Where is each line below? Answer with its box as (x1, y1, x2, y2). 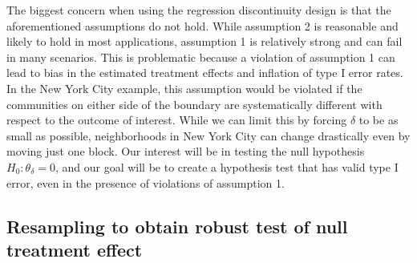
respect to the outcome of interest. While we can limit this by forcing (6, 111, 347, 128)
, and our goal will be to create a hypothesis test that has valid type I (55, 158, 399, 175)
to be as (358, 111, 399, 128)
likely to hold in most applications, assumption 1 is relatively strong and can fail (6, 33, 403, 50)
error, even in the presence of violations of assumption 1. (6, 174, 285, 191)
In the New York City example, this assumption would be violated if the (6, 79, 362, 96)
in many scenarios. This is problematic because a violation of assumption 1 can (6, 48, 395, 65)
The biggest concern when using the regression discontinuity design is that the (6, 2, 391, 18)
